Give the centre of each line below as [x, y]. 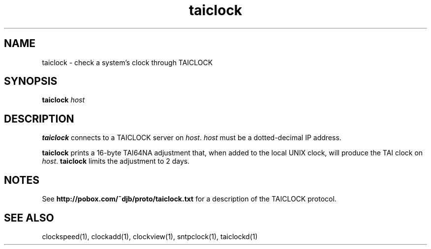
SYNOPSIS [31, 81]
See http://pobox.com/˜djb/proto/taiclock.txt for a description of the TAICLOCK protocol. [189, 199]
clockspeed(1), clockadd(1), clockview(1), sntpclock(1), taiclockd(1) [150, 236]
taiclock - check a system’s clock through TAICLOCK [127, 62]
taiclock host [63, 100]
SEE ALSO [29, 218]
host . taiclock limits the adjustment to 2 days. [116, 161]
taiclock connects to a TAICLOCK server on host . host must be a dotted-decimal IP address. [192, 138]
